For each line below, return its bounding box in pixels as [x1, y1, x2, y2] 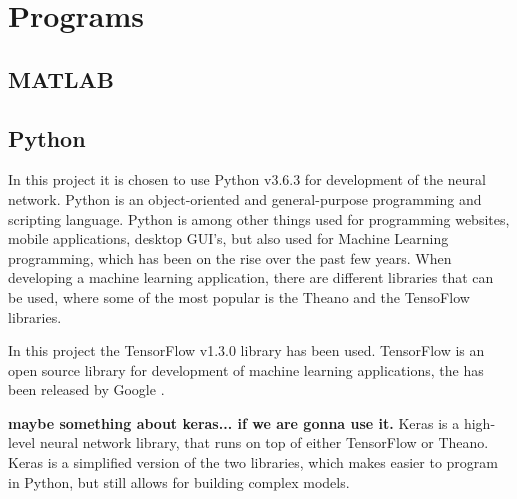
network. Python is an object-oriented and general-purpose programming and [8, 188, 482, 209]
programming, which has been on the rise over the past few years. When [8, 247, 452, 268]
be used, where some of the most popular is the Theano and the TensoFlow [8, 286, 470, 307]
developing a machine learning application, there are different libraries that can [8, 267, 494, 288]
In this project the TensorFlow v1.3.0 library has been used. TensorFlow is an [8, 340, 485, 361]
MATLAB [8, 63, 114, 94]
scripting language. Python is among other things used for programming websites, [8, 208, 510, 229]
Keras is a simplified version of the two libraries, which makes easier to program [8, 452, 498, 473]
